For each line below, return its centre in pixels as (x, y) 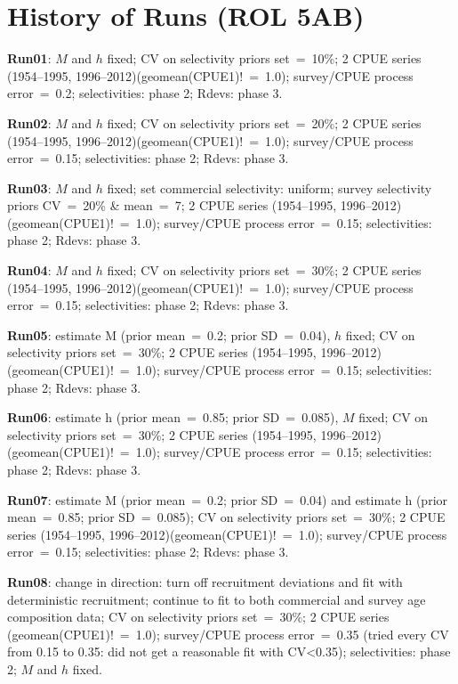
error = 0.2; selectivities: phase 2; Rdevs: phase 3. (145, 93)
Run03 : (29, 187)
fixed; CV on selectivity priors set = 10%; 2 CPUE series (264, 58)
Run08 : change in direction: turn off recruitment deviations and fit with (205, 581)
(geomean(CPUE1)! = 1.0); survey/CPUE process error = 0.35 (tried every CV (228, 634)
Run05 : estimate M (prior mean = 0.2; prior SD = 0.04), (169, 334)
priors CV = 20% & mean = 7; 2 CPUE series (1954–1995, (172, 205)
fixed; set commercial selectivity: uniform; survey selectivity (269, 187)
